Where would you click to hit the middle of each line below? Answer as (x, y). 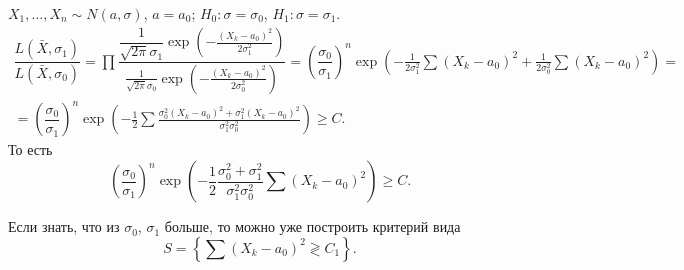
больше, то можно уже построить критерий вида (312, 226)
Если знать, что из (64, 226)
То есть (30, 149)
